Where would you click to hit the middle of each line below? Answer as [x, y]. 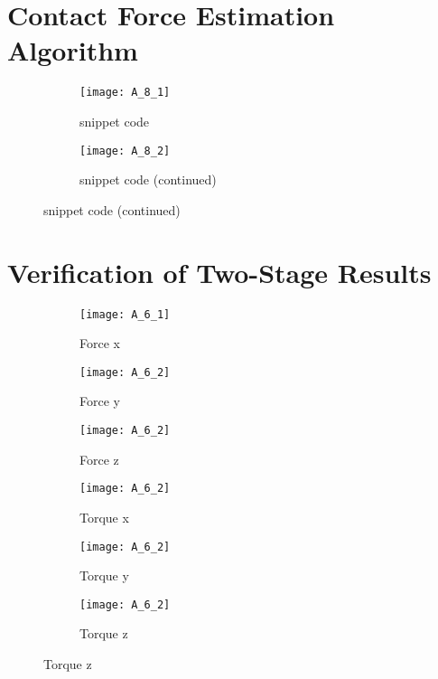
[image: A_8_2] [125, 151]
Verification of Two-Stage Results [219, 272]
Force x [100, 343]
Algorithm [73, 50]
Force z [99, 459]
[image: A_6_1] [125, 314]
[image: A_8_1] [125, 93]
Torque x [104, 517]
